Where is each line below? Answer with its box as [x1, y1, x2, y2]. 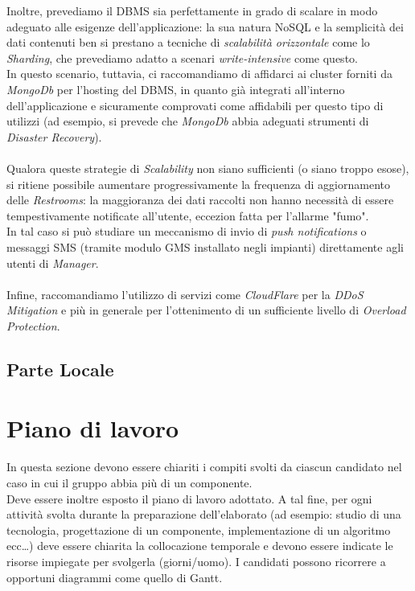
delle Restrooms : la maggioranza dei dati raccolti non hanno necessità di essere [6, 191, 394, 208]
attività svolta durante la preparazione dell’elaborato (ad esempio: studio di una [6, 506, 401, 523]
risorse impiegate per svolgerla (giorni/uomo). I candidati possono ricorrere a [6, 552, 386, 569]
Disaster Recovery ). [6, 128, 102, 145]
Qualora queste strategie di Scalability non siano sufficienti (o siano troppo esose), [6, 159, 409, 176]
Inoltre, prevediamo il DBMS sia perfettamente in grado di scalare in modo [6, 2, 378, 18]
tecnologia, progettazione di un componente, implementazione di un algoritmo [6, 521, 391, 538]
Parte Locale [6, 356, 114, 381]
